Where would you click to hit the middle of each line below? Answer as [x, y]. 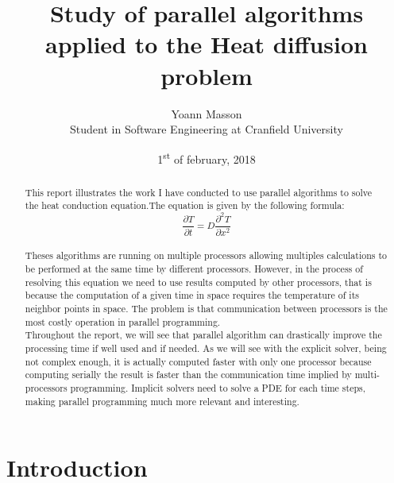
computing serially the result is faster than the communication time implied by [188, 375]
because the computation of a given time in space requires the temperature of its [192, 295]
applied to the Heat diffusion [207, 44]
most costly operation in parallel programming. [123, 321]
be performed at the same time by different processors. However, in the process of [194, 269]
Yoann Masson [207, 113]
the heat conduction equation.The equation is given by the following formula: [185, 205]
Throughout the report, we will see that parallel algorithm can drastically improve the [203, 335]
